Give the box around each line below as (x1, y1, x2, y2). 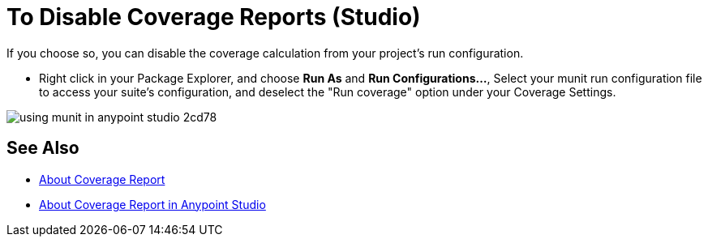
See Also (6, 138, 79, 159)
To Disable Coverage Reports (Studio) (6, 3, 421, 31)
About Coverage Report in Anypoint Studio (39, 197, 266, 211)
